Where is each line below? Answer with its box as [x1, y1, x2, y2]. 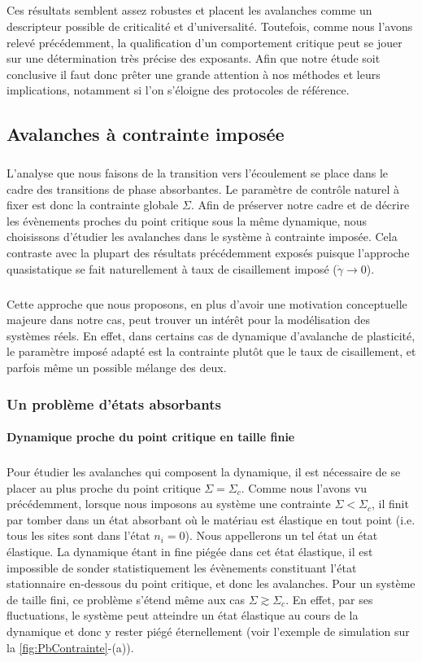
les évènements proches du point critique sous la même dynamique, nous [7, 212, 368, 229]
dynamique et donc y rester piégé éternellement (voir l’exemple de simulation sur [7, 622, 410, 639]
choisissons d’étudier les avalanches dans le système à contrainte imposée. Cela [7, 228, 398, 245]
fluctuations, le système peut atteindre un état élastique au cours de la [7, 607, 359, 624]
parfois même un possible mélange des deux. [7, 359, 227, 375]
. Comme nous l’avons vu [241, 479, 367, 496]
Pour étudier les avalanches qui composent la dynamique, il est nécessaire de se [7, 463, 401, 480]
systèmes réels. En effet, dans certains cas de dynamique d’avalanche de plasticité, [7, 327, 415, 344]
